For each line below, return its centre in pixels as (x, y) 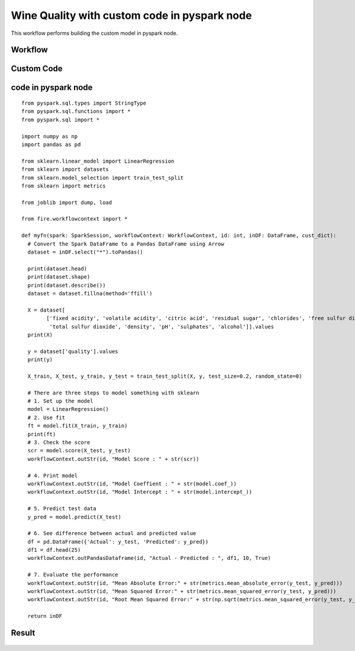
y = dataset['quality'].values (73, 351)
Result (23, 633)
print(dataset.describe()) (67, 285)
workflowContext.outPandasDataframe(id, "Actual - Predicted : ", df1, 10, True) (149, 558)
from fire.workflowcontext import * (75, 219)
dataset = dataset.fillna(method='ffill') (90, 293)
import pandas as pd (51, 144)
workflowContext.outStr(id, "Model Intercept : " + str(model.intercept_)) (140, 492)
